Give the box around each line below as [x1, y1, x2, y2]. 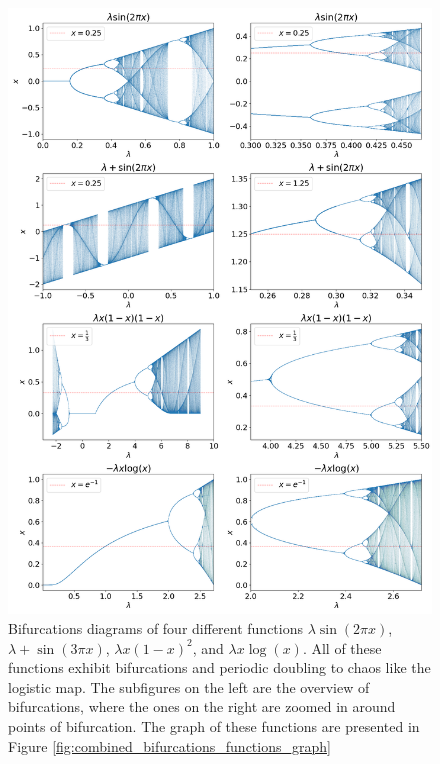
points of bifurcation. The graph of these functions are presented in [8, 715, 420, 736]
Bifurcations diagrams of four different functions [8, 617, 304, 638]
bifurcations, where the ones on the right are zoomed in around [8, 696, 396, 717]
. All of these [302, 637, 382, 658]
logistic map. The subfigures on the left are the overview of [8, 676, 370, 697]
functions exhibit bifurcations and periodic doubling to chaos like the [8, 657, 431, 678]
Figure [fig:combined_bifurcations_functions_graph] [8, 735, 331, 756]
